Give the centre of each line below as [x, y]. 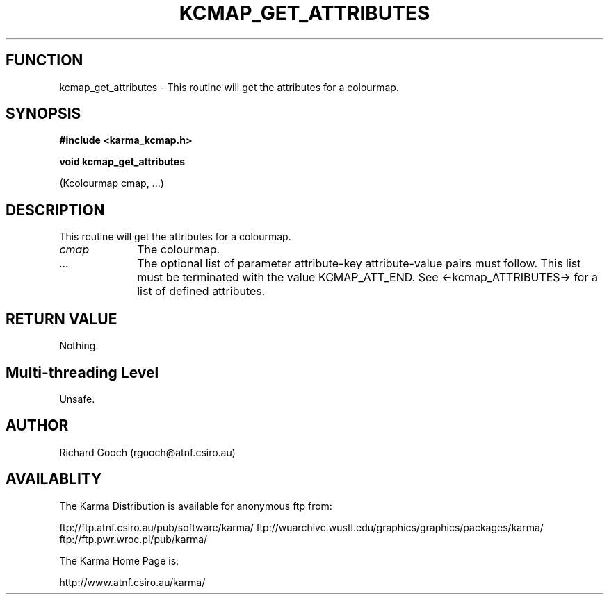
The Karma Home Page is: [119, 560]
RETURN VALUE [62, 319]
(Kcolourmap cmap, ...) [112, 183]
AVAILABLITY [54, 479]
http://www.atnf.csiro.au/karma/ [132, 582]
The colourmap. [179, 250]
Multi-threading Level [82, 372]
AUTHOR [37, 426]
